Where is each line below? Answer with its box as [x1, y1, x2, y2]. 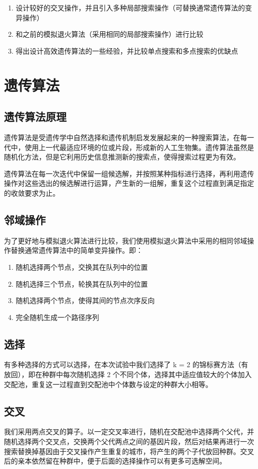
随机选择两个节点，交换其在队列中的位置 [15, 261, 148, 272]
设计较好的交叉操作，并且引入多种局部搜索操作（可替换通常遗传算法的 [15, 2, 245, 12]
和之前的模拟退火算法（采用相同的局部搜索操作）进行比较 [15, 29, 203, 39]
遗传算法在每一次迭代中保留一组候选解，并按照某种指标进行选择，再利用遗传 [4, 168, 254, 178]
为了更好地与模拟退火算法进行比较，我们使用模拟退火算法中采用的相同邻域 [4, 235, 247, 245]
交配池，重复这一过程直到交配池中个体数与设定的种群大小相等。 [4, 379, 212, 389]
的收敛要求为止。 [4, 187, 60, 198]
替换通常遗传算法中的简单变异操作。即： [10, 245, 143, 255]
